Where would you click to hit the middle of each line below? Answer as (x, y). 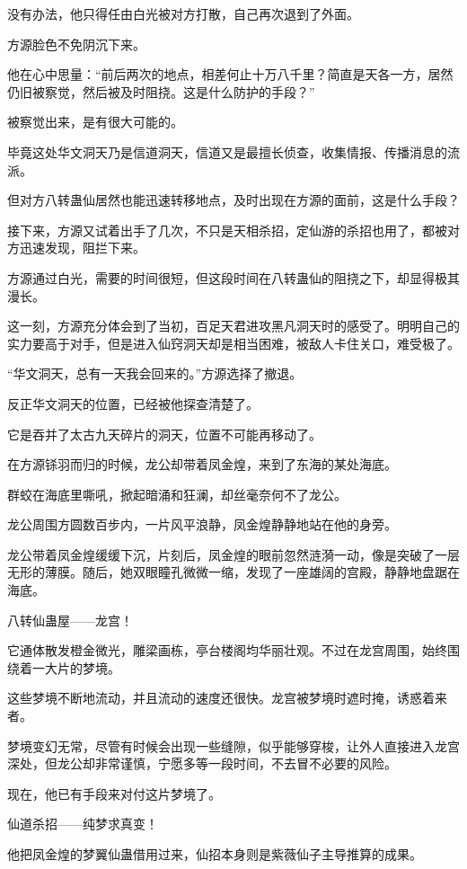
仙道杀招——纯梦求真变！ (83, 824)
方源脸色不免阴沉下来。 (76, 44)
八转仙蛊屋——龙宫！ (70, 620)
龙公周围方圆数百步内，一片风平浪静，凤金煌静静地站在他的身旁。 (202, 524)
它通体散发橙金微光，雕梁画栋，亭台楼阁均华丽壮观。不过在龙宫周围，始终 (227, 650)
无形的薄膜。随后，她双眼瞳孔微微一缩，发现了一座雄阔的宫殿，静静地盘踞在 (233, 572)
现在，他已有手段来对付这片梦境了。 (114, 793)
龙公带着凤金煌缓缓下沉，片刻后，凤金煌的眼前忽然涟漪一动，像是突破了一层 (233, 554)
